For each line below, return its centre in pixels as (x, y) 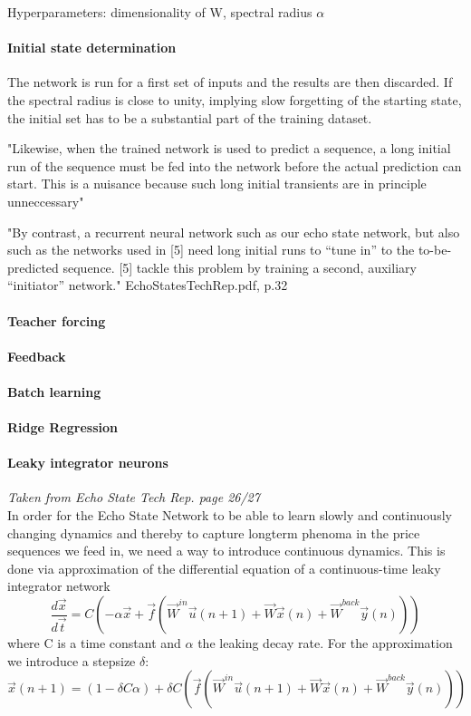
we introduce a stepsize (72, 660)
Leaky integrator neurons (88, 463)
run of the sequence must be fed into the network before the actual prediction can (235, 165)
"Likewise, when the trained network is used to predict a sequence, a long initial (229, 148)
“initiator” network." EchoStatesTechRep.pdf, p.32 (148, 285)
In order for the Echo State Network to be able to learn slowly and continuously (230, 515)
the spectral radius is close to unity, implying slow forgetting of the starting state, (235, 99)
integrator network (59, 586)
